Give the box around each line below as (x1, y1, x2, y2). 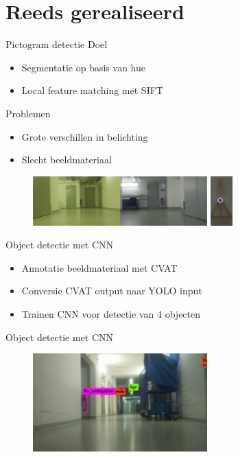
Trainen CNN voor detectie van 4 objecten (21, 307, 201, 321)
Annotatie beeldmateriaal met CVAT (21, 260, 178, 274)
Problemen (5, 106, 51, 120)
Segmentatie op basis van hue (21, 60, 145, 74)
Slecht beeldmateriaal (21, 152, 112, 167)
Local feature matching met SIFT (21, 83, 163, 97)
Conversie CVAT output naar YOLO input (21, 283, 202, 298)
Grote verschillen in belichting (21, 129, 148, 143)
